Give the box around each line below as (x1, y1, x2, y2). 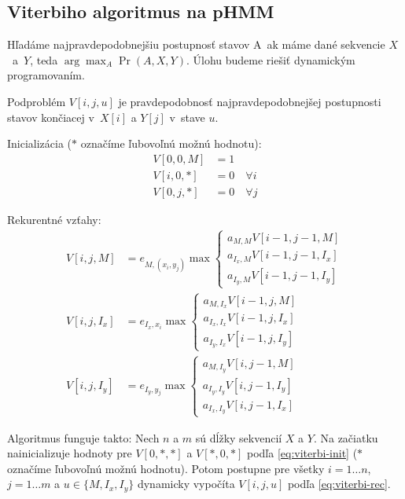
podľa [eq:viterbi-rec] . (287, 475, 391, 492)
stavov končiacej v (7, 108, 94, 125)
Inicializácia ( (7, 135, 72, 152)
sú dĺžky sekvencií (195, 429, 282, 446)
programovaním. (7, 67, 85, 83)
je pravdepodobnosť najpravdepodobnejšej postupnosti (118, 93, 381, 109)
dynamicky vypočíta (137, 475, 235, 492)
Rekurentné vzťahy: (7, 211, 101, 227)
